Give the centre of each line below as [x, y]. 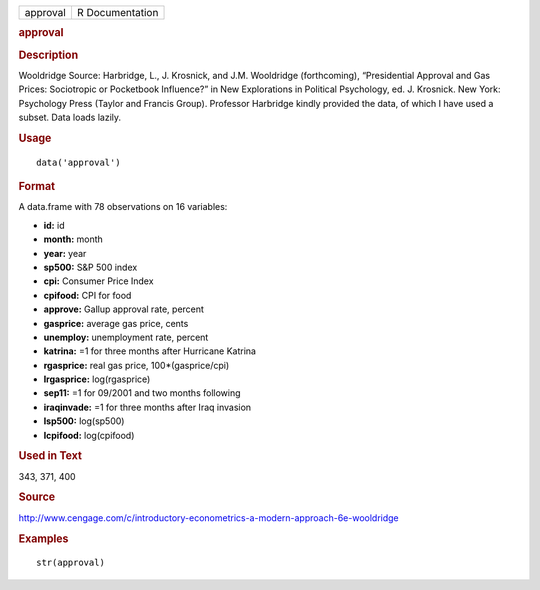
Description [48, 55]
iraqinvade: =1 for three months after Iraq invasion [147, 407]
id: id [54, 225]
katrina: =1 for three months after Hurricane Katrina [150, 351]
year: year [65, 253]
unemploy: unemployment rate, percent [126, 337]
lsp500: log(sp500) [84, 421]
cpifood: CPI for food [87, 295]
